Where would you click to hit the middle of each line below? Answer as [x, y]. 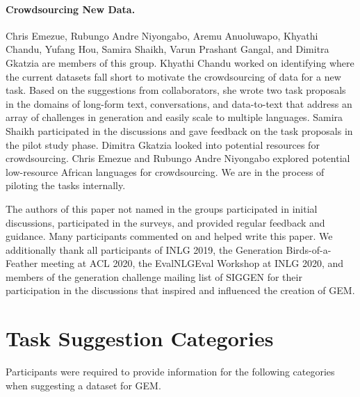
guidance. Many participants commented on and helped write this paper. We [169, 236]
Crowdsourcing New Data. [71, 9]
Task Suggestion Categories [140, 338]
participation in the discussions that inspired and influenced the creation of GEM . [180, 290]
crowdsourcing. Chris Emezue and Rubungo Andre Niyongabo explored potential [178, 158]
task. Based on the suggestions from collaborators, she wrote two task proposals [176, 90]
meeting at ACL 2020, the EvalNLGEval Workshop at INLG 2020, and [192, 263]
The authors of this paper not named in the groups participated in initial [162, 208]
